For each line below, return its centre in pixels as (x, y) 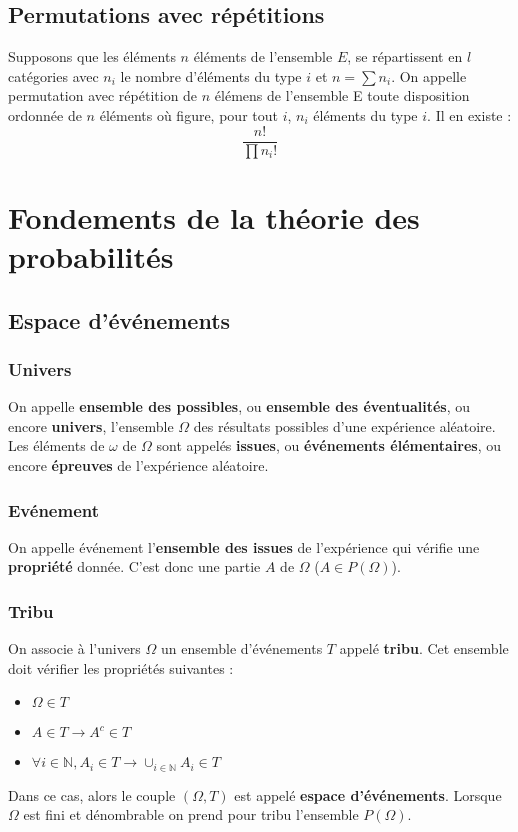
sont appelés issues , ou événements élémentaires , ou (329, 445)
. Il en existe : (469, 114)
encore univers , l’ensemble (91, 425)
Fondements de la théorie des (214, 216)
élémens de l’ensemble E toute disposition (342, 95)
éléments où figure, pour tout (188, 114)
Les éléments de (56, 445)
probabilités (91, 256)
